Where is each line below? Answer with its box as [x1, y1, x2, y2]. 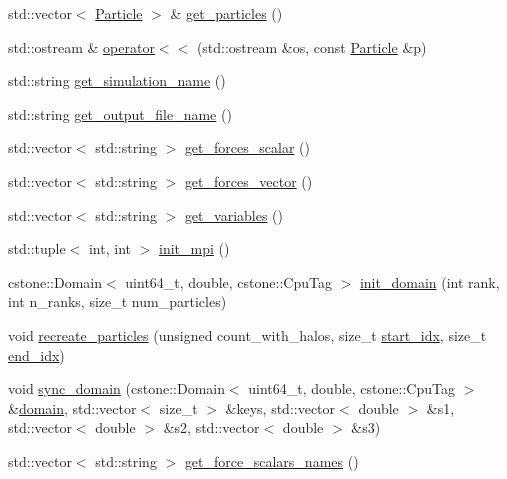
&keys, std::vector [225, 397, 336, 418]
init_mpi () [158, 238, 230, 259]
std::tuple [8, 238, 66, 259]
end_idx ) [8, 344, 65, 365]
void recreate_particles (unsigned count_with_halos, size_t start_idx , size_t [8, 324, 487, 345]
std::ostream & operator [8, 36, 155, 57]
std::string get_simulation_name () [8, 70, 226, 91]
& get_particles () [170, 3, 283, 23]
